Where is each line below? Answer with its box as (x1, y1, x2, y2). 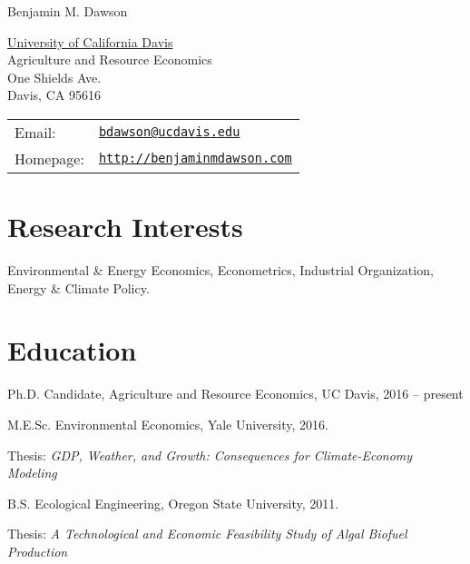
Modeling (7, 463, 57, 482)
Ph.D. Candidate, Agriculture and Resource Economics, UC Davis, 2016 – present (7, 384, 464, 403)
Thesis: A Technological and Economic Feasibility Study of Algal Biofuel (7, 524, 407, 543)
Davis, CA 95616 (7, 85, 101, 104)
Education (7, 331, 137, 369)
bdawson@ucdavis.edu (98, 124, 240, 140)
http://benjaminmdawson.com (98, 151, 292, 166)
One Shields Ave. (7, 67, 102, 86)
